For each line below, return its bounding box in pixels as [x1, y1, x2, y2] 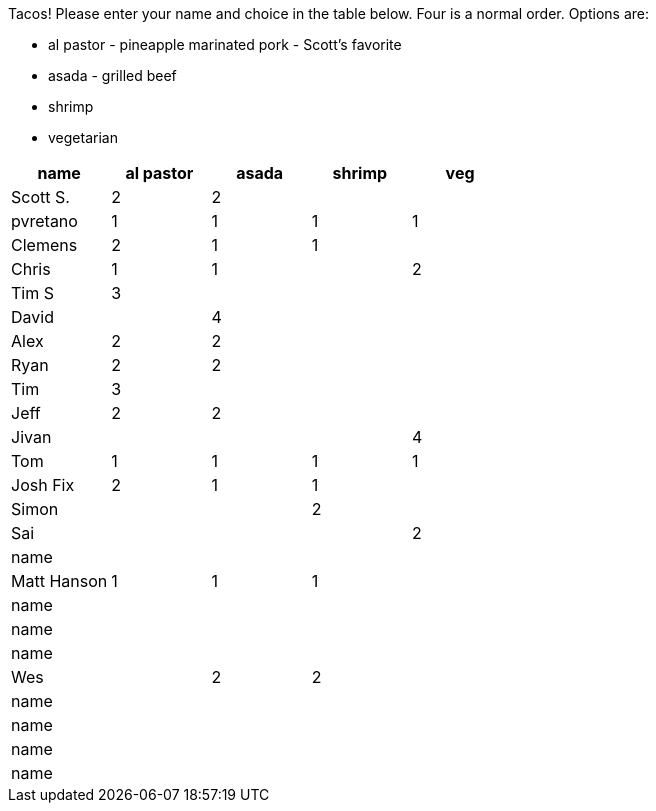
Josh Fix [11, 475, 75, 495]
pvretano [11, 211, 78, 231]
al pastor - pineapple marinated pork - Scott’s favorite [48, 36, 402, 53]
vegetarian [48, 129, 118, 146]
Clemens [11, 235, 78, 255]
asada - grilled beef [48, 67, 177, 84]
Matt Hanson [11, 571, 108, 591]
